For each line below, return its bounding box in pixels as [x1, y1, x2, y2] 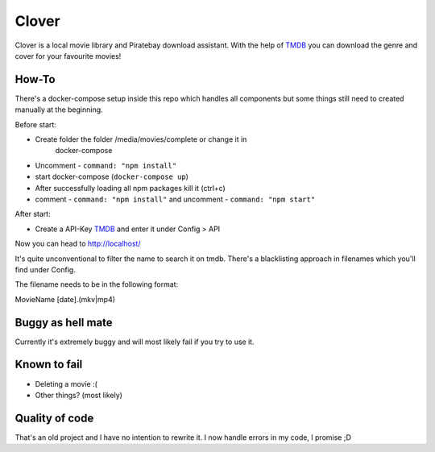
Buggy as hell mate [14, 315, 113, 330]
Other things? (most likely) [35, 390, 122, 400]
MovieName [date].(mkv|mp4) [14, 294, 116, 304]
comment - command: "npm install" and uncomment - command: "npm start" [35, 194, 316, 204]
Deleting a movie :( [35, 379, 98, 388]
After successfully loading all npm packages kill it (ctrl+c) [35, 183, 226, 193]
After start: [14, 209, 52, 219]
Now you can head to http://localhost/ [14, 238, 141, 249]
